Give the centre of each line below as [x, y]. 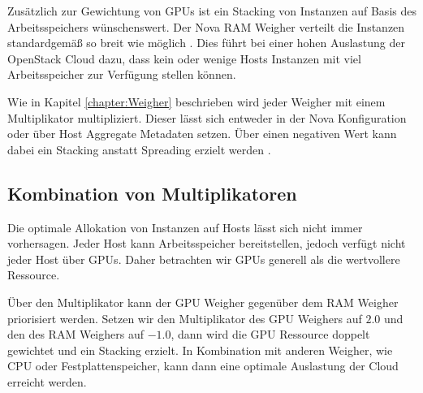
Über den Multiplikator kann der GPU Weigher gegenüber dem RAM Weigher [203, 302]
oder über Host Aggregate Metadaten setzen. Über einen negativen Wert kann [202, 134]
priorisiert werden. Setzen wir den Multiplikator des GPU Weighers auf [185, 318]
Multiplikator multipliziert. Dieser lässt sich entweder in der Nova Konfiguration [207, 117]
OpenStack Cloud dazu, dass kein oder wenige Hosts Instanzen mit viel [184, 58]
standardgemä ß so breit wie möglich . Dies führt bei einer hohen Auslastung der [207, 43]
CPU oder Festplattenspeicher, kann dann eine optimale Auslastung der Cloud [203, 366]
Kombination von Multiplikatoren [152, 193]
